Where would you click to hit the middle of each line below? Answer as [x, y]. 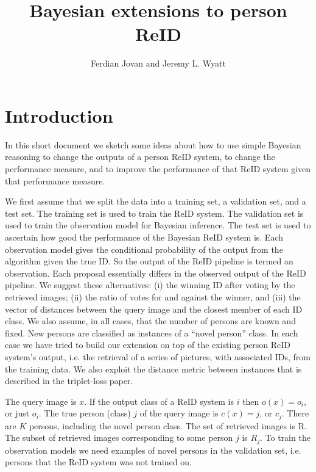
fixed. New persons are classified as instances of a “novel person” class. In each [152, 332]
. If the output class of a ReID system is [159, 401]
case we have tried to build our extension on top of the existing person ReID [148, 345]
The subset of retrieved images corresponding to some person [119, 438]
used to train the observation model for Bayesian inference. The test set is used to [158, 225]
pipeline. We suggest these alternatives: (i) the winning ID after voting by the [150, 285]
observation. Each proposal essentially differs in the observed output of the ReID [156, 273]
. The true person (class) [85, 413]
